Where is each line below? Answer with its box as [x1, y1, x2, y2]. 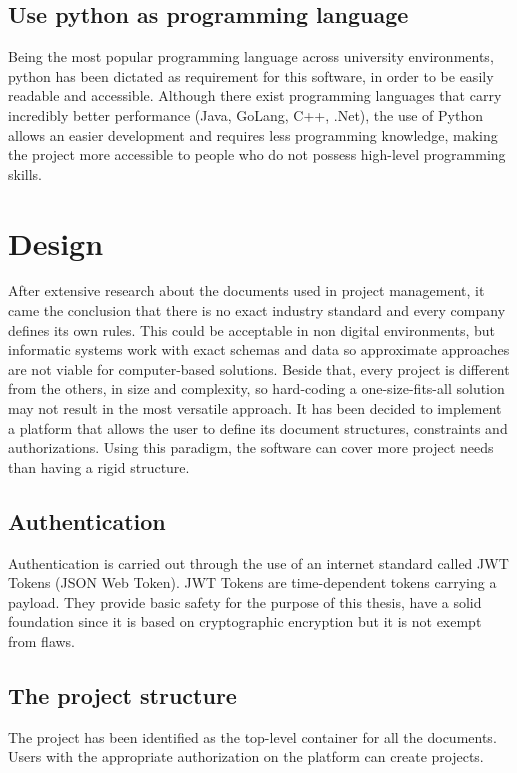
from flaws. [8, 631, 76, 651]
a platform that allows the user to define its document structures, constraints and [8, 417, 508, 438]
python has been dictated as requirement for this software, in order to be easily [8, 65, 494, 86]
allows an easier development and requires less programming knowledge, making [8, 124, 498, 145]
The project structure [8, 679, 237, 710]
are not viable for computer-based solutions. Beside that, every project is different [8, 358, 510, 379]
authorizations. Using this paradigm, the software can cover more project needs [8, 437, 494, 458]
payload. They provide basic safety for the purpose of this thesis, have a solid [8, 591, 482, 612]
